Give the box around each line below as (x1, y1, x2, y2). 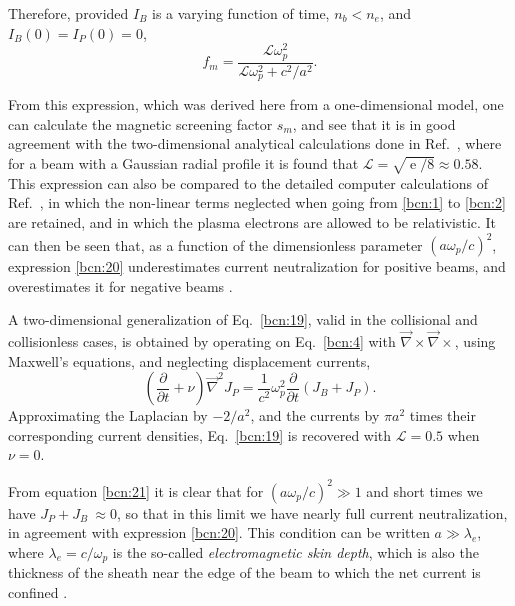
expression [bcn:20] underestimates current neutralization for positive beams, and (8, 256, 506, 277)
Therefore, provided (8, 3, 129, 23)
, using (454, 331, 496, 352)
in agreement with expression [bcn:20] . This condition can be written (8, 522, 430, 543)
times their (409, 405, 476, 426)
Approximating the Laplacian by (8, 405, 208, 426)
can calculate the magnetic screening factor (8, 113, 273, 134)
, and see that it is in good (292, 113, 456, 134)
